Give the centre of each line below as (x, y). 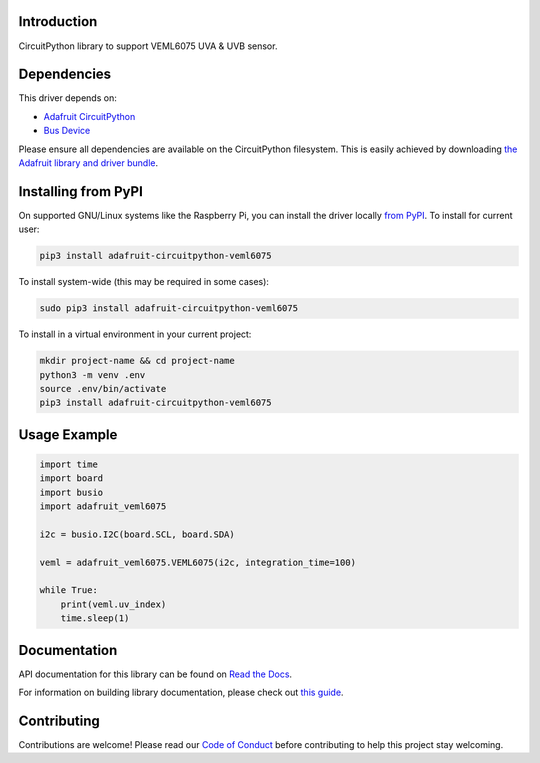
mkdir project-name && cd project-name (137, 361)
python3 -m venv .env (92, 374)
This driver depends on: (67, 98)
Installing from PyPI (81, 191)
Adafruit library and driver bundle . (88, 162)
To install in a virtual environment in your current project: (135, 334)
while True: (69, 590)
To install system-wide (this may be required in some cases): (144, 282)
